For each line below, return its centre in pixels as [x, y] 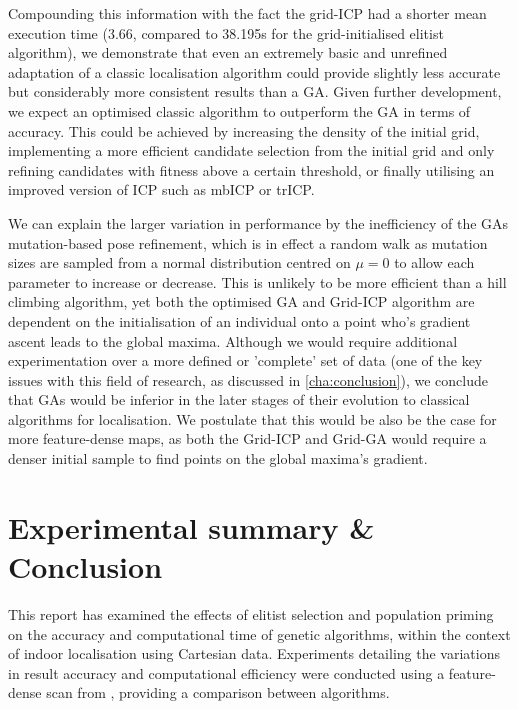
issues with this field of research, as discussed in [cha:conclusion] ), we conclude [248, 379]
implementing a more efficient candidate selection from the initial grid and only [251, 150]
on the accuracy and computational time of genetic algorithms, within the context [259, 633]
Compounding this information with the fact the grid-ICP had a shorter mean [247, 13]
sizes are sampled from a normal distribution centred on [179, 262]
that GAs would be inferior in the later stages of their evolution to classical [239, 399]
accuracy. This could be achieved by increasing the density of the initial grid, [244, 130]
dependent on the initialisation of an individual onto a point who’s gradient [239, 320]
